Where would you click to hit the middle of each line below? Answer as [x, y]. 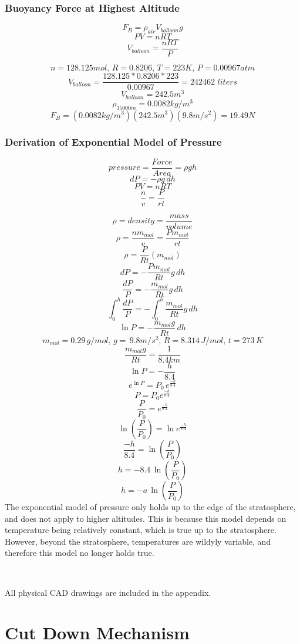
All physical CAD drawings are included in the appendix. [108, 592]
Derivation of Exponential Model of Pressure [113, 142]
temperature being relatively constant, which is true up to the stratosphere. [141, 530]
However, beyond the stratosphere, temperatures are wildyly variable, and [138, 541]
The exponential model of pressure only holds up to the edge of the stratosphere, [150, 507]
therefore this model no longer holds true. [80, 553]
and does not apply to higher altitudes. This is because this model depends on [146, 518]
